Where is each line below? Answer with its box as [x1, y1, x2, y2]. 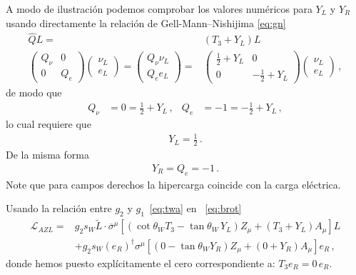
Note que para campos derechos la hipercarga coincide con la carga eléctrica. [6, 176, 341, 191]
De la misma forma [6, 147, 89, 162]
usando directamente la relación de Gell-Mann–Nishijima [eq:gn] [6, 15, 286, 30]
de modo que [6, 85, 62, 100]
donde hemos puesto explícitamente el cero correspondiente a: [6, 255, 275, 270]
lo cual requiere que [6, 116, 91, 131]
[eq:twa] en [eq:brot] [149, 201, 242, 216]
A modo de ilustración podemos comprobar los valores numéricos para [6, 1, 312, 16]
